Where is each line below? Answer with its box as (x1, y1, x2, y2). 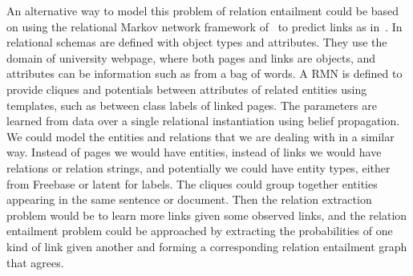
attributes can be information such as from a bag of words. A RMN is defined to (6, 65, 403, 82)
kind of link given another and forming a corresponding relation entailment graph (6, 237, 407, 254)
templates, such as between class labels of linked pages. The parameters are (6, 96, 377, 113)
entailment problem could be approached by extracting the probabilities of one (6, 222, 393, 239)
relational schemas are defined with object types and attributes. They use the (6, 34, 387, 51)
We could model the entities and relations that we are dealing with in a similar (6, 128, 395, 144)
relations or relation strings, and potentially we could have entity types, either (6, 159, 391, 176)
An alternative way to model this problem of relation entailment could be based (6, 2, 399, 18)
